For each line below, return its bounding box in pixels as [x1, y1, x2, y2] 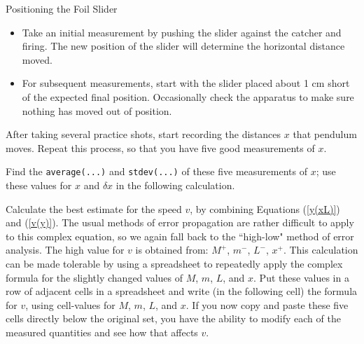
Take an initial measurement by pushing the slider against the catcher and [22, 25, 342, 39]
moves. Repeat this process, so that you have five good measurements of [6, 140, 315, 155]
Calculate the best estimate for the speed [6, 201, 182, 216]
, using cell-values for [25, 297, 115, 312]
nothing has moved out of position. [22, 103, 172, 118]
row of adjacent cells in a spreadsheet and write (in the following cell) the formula [6, 284, 358, 298]
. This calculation [283, 242, 358, 257]
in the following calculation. [115, 178, 235, 192]
